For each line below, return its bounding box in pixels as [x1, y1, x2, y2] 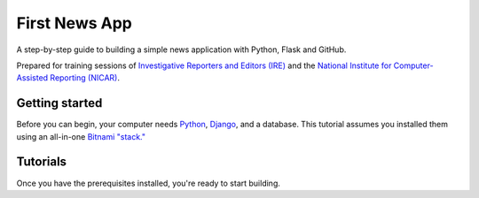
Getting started [16, 95, 103, 110]
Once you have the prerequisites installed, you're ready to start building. [16, 178, 281, 188]
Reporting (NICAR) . [50, 72, 120, 83]
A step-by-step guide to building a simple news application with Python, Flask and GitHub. [16, 44, 347, 55]
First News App [16, 13, 132, 33]
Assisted [16, 72, 49, 83]
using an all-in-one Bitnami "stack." [16, 131, 146, 141]
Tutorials [16, 155, 67, 170]
